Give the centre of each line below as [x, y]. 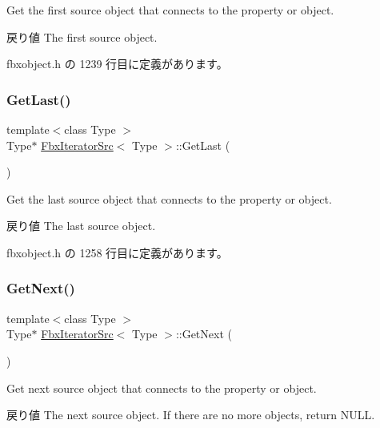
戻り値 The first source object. [82, 36]
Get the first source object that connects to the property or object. [170, 10]
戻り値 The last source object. [81, 226]
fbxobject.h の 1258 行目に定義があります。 [117, 252]
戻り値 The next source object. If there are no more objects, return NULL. [191, 415]
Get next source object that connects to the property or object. [162, 388]
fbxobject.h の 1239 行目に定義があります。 [117, 64]
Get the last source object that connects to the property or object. [169, 198]
